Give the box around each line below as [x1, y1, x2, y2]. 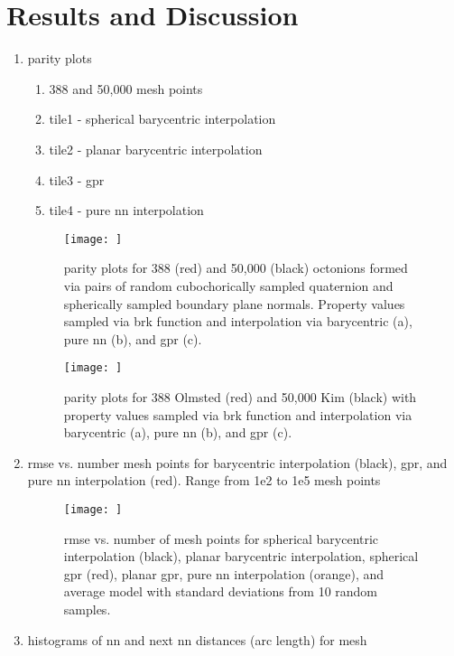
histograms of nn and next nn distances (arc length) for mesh [27, 630, 367, 649]
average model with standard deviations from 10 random [63, 582, 378, 601]
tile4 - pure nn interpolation [49, 201, 204, 220]
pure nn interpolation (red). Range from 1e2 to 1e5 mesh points [27, 471, 381, 490]
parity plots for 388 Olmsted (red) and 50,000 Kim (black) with [63, 387, 417, 406]
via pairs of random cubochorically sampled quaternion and [63, 276, 394, 295]
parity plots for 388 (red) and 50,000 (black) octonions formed [63, 258, 408, 277]
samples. [63, 599, 111, 618]
